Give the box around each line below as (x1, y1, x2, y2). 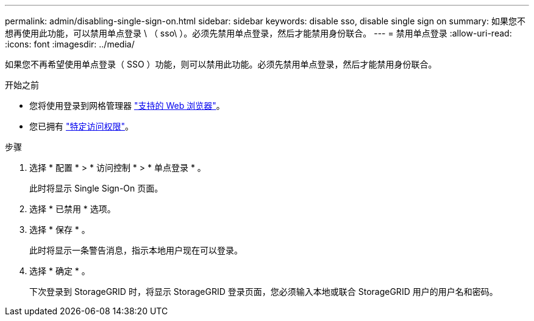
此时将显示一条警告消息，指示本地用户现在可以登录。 (29, 245, 243, 255)
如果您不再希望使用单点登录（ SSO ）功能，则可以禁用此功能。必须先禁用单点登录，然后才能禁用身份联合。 (5, 59, 437, 69)
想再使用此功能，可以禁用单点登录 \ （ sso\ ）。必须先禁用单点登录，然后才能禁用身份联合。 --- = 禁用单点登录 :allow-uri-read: (5, 28, 512, 38)
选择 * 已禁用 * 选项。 (29, 204, 116, 214)
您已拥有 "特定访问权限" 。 (29, 121, 133, 131)
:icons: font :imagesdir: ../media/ (5, 39, 135, 49)
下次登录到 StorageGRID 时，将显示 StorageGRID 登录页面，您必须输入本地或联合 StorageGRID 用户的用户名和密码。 (29, 286, 498, 297)
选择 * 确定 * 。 (29, 266, 90, 276)
